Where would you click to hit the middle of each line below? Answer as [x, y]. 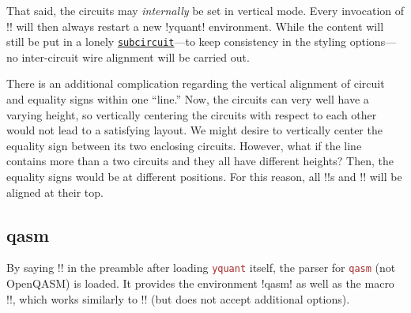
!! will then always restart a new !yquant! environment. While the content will [195, 26]
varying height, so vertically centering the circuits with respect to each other [192, 114]
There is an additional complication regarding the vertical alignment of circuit [196, 83]
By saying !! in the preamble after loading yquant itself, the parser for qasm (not [201, 268]
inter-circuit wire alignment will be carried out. [136, 57]
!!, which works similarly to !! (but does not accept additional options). [178, 298]
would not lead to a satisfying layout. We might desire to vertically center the [194, 130]
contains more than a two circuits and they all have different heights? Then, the [200, 161]
